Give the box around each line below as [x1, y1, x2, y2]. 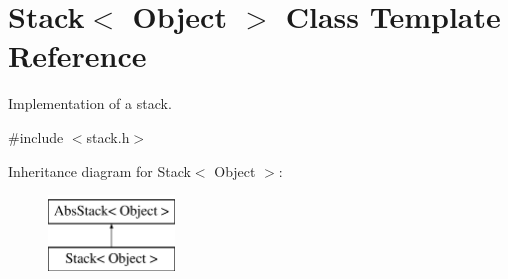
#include [8, 126, 64, 147]
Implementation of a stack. [8, 93, 172, 114]
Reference [8, 35, 147, 76]
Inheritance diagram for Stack [8, 160, 191, 181]
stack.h [86, 126, 130, 147]
